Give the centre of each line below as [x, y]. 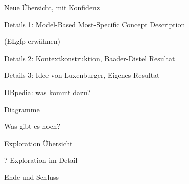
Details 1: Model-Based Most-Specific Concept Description [95, 24]
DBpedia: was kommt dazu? [48, 92]
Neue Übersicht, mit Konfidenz [52, 7]
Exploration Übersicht [38, 143]
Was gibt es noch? [32, 126]
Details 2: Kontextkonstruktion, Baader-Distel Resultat [90, 58]
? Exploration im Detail [41, 160]
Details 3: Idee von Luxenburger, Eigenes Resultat [82, 75]
